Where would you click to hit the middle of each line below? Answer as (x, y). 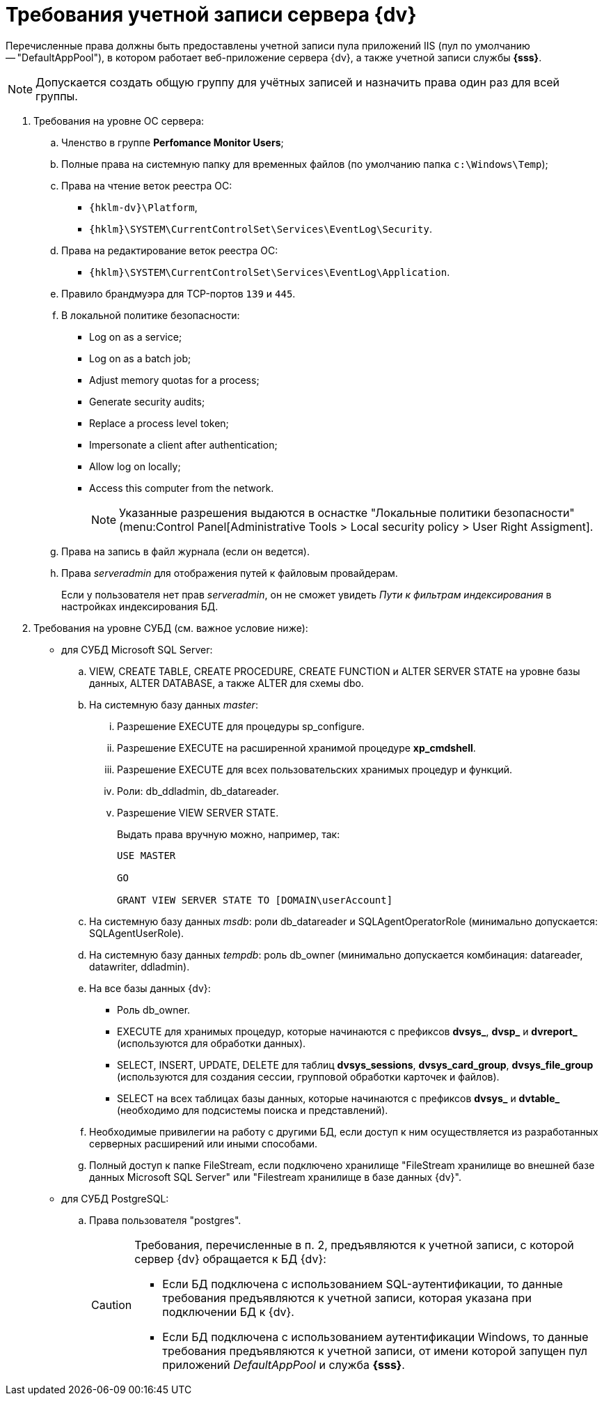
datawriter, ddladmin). (140, 966)
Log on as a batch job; (140, 358)
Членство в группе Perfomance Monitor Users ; (173, 142)
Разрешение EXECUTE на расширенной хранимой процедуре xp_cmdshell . (296, 748)
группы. (57, 96)
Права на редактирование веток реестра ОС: (170, 250)
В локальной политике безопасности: (151, 315)
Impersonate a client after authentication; (183, 444)
